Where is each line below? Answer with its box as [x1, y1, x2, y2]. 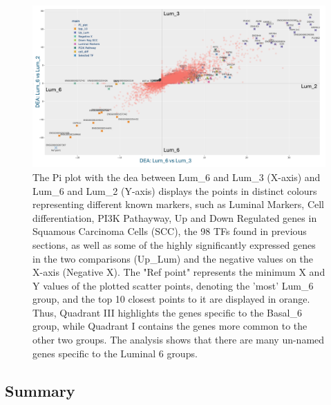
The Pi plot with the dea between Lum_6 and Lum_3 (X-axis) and [32, 169, 321, 184]
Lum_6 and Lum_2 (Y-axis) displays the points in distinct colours [32, 183, 317, 198]
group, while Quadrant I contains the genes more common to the [32, 319, 308, 333]
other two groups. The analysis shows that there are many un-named [32, 332, 325, 347]
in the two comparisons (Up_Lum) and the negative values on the [32, 251, 314, 265]
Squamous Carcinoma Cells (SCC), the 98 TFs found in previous [32, 224, 307, 238]
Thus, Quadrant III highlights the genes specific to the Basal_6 [32, 305, 302, 319]
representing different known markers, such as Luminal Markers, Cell [32, 197, 325, 211]
